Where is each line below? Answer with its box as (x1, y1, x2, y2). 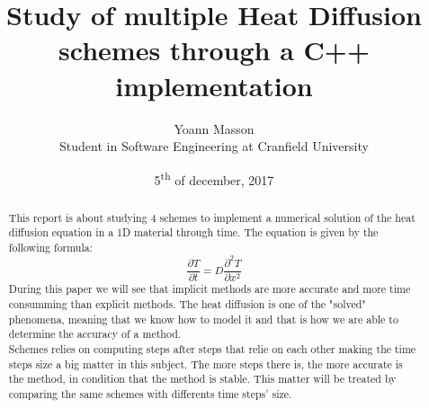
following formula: (8, 240, 93, 255)
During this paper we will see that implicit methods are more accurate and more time (8, 281, 411, 297)
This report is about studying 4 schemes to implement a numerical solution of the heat (8, 209, 416, 225)
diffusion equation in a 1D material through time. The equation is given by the (8, 225, 379, 240)
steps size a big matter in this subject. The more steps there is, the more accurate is (8, 356, 403, 371)
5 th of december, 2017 (154, 167, 274, 189)
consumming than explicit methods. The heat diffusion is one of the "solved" (8, 297, 366, 312)
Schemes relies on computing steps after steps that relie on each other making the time (8, 341, 416, 357)
